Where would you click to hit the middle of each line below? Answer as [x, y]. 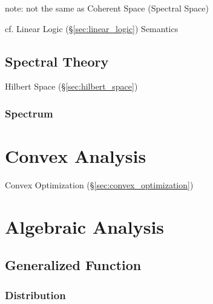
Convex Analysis [76, 156]
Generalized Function [73, 265]
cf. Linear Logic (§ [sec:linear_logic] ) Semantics [92, 28]
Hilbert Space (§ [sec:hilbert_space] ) [71, 86]
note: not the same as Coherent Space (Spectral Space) [107, 8]
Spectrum [29, 113]
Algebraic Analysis [85, 226]
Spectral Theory [57, 61]
